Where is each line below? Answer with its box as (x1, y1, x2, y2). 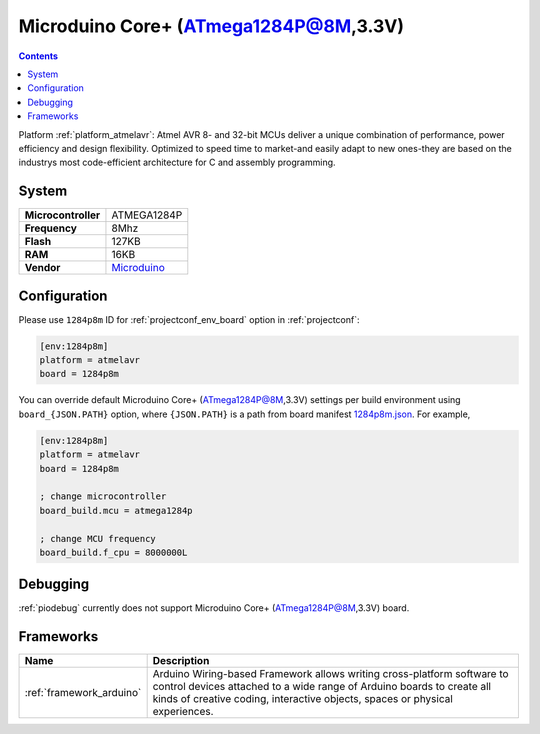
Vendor (24, 261, 61, 275)
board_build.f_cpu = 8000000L (39, 546, 188, 558)
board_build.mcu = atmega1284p (39, 505, 194, 516)
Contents (18, 50, 59, 62)
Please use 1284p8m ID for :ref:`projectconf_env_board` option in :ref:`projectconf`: (18, 313, 360, 325)
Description (152, 654, 210, 668)
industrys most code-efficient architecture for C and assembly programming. (18, 156, 336, 169)
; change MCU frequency (39, 533, 157, 544)
